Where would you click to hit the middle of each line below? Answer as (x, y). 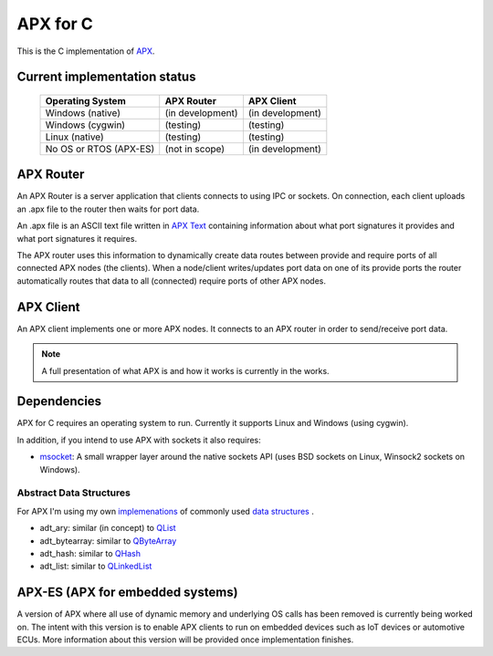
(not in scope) (195, 149)
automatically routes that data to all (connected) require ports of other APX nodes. (171, 281)
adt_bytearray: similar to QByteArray (108, 541)
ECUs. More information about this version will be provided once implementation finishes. (185, 640)
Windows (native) (83, 112)
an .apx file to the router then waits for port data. (108, 209)
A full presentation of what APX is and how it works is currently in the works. (185, 370)
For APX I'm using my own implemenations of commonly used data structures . (165, 511)
